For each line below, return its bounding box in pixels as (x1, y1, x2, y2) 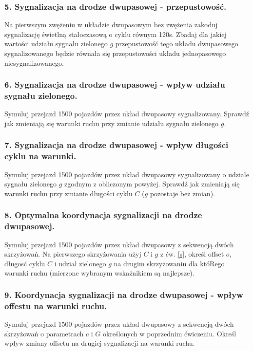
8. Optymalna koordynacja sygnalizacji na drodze (4, 209, 202, 221)
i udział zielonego (54, 258, 106, 268)
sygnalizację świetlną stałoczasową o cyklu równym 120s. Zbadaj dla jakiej (4, 29, 227, 39)
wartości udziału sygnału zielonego (4, 38, 108, 49)
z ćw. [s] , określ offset (160, 249, 224, 259)
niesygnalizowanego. (4, 57, 64, 68)
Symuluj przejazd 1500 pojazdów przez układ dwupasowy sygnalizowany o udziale (4, 169, 249, 179)
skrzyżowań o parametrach (4, 328, 84, 338)
